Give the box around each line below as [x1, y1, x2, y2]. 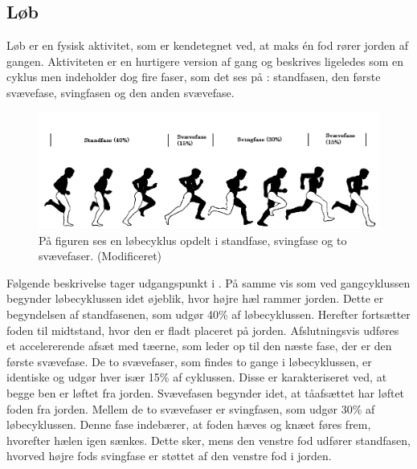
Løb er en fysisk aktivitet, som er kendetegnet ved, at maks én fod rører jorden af [6, 37, 409, 54]
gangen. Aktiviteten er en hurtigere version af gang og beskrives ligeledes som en [6, 52, 404, 69]
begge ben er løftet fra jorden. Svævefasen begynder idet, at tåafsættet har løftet [6, 384, 405, 401]
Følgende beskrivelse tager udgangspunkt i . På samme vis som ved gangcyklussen [6, 274, 411, 291]
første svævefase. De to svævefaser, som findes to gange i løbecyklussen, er [6, 353, 372, 369]
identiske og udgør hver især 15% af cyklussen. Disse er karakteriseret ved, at [6, 369, 387, 385]
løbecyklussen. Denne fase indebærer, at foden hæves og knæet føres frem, [6, 416, 371, 433]
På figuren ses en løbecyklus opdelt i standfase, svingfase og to [39, 231, 347, 248]
